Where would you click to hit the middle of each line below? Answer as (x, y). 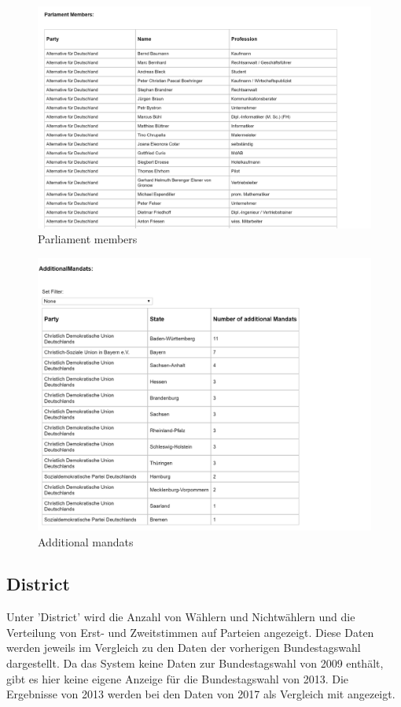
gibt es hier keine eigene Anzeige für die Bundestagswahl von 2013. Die (178, 678)
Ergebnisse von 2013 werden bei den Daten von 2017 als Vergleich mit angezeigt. (201, 694)
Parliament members (88, 239)
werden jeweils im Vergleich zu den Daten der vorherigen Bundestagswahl (184, 648)
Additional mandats (86, 541)
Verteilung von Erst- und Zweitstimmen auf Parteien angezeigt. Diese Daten (190, 632)
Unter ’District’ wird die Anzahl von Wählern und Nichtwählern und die (181, 617)
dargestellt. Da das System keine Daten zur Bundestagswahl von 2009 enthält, (195, 663)
